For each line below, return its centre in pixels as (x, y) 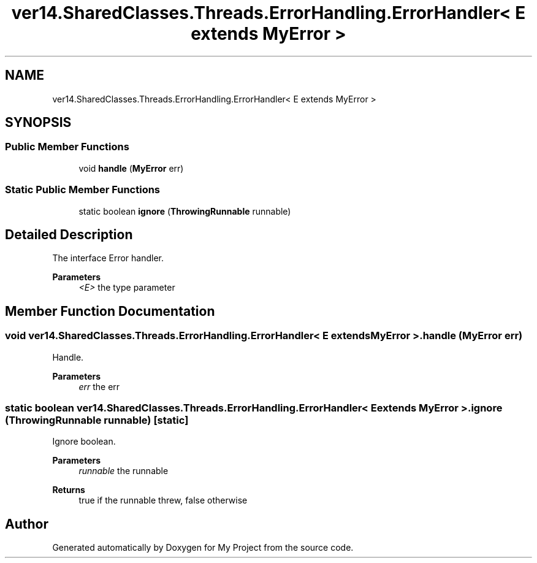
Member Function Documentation (110, 311)
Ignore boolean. (84, 442)
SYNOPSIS (38, 123)
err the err (99, 386)
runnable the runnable (124, 471)
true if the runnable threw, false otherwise (163, 500)
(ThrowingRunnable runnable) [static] (97, 420)
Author (27, 524)
